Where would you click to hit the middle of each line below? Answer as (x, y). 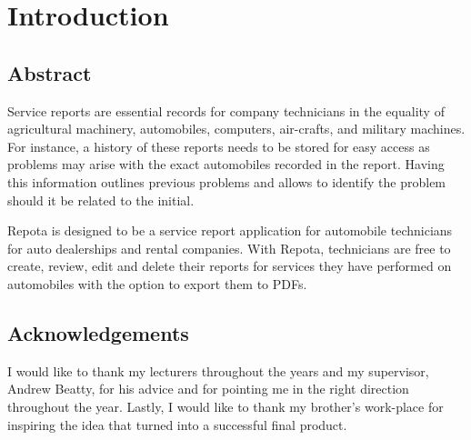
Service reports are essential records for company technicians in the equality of (226, 110)
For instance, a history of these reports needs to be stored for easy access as (219, 146)
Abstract (50, 72)
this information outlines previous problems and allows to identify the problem (227, 181)
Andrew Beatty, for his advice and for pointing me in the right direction (208, 389)
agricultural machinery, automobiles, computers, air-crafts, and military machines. (236, 129)
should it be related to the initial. (101, 200)
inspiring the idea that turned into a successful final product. (177, 424)
